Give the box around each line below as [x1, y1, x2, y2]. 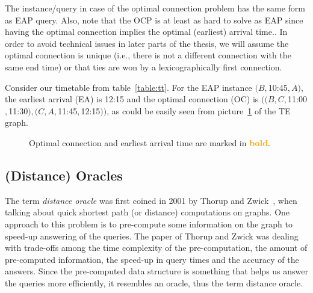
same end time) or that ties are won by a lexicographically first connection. [5, 60, 282, 73]
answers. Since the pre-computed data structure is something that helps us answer [5, 265, 308, 277]
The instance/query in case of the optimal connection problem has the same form [5, 2, 305, 14]
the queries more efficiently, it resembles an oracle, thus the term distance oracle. [5, 276, 303, 289]
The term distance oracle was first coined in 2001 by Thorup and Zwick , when [5, 194, 297, 206]
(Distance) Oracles [5, 165, 123, 184]
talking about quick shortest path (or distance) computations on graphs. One [5, 206, 290, 218]
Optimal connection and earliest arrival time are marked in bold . [29, 136, 270, 149]
